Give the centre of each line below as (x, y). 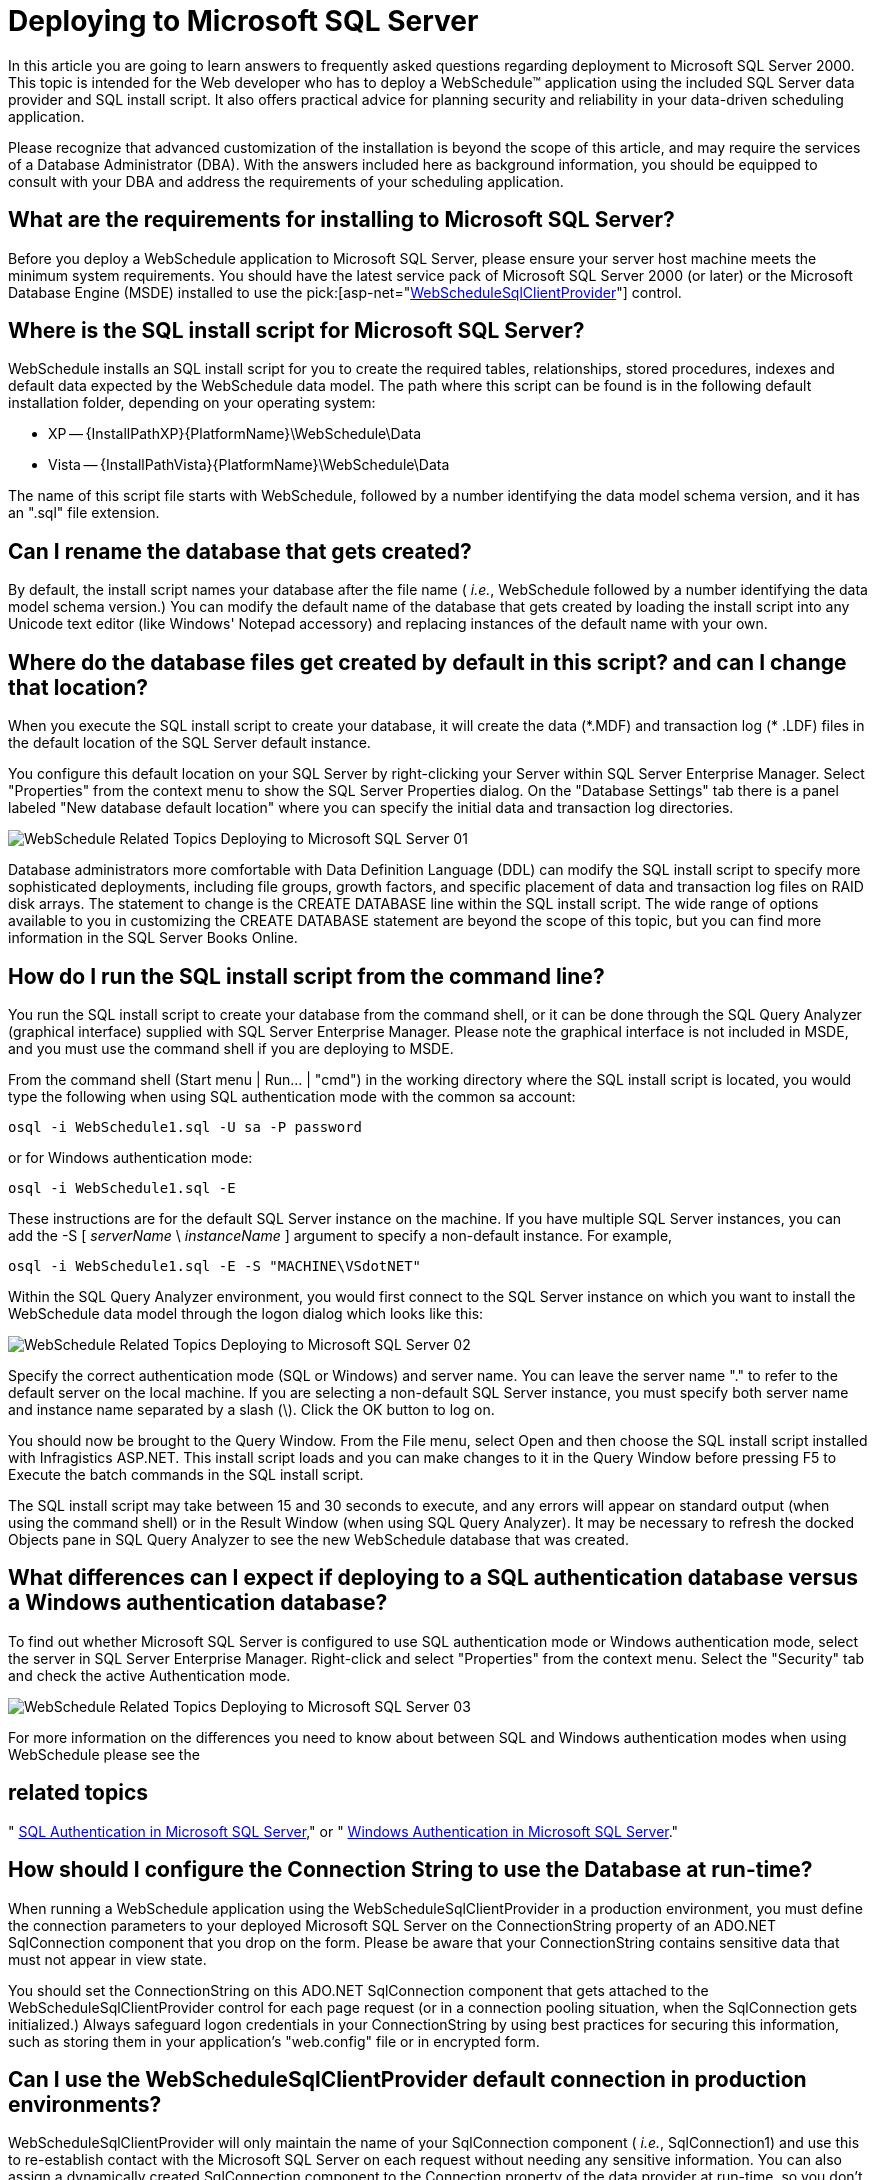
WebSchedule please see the (104, 1754)
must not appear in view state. (107, 1959)
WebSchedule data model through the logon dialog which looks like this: (246, 1313)
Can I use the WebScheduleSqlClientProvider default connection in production (407, 2079)
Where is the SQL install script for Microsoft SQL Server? (296, 331)
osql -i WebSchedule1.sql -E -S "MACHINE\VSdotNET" (215, 1265)
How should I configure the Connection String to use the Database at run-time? (410, 1870)
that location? (78, 687)
